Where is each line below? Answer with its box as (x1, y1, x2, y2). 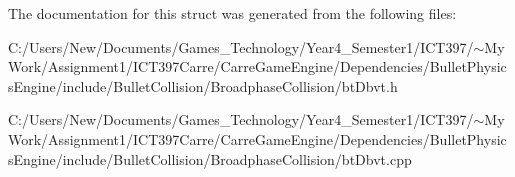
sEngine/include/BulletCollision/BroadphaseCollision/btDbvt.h (8, 75, 398, 96)
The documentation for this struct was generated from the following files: (8, 3, 457, 23)
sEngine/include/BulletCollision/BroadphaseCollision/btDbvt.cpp (8, 148, 412, 169)
